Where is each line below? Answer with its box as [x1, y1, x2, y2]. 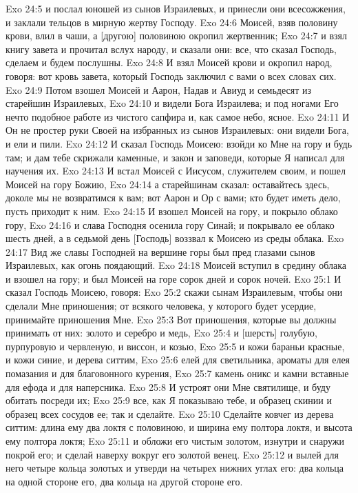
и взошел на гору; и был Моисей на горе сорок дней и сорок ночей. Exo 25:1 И [6, 271, 341, 285]
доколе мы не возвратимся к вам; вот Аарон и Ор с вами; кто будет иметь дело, [6, 190, 341, 205]
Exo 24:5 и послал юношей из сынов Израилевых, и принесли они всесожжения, [6, 1, 346, 15]
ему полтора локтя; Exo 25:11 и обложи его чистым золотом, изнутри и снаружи [6, 434, 344, 447]
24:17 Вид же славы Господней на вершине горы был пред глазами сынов [6, 244, 315, 259]
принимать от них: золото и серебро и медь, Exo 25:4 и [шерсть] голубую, [6, 325, 317, 340]
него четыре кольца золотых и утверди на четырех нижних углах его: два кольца [6, 461, 344, 475]
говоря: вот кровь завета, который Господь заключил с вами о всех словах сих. [6, 68, 337, 83]
